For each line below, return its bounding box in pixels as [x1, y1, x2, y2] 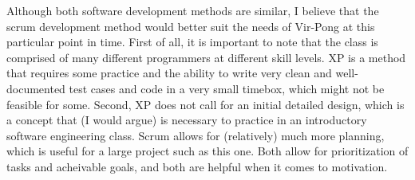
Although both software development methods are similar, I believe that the [6, 2, 379, 18]
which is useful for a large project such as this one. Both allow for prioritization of [6, 143, 409, 159]
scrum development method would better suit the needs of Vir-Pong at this [6, 18, 375, 34]
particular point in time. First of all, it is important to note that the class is [6, 33, 378, 50]
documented [6, 80, 65, 96]
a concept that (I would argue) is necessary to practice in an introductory [6, 112, 367, 128]
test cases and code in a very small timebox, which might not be [69, 80, 385, 96]
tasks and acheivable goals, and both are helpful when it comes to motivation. [6, 158, 388, 174]
